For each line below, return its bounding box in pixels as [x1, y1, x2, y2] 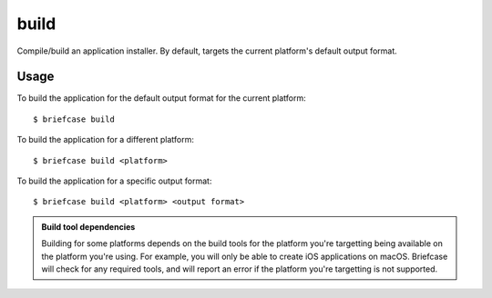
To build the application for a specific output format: [16, 175, 212, 186]
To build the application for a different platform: [16, 134, 195, 145]
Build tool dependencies [41, 221, 136, 232]
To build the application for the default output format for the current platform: [16, 93, 307, 104]
